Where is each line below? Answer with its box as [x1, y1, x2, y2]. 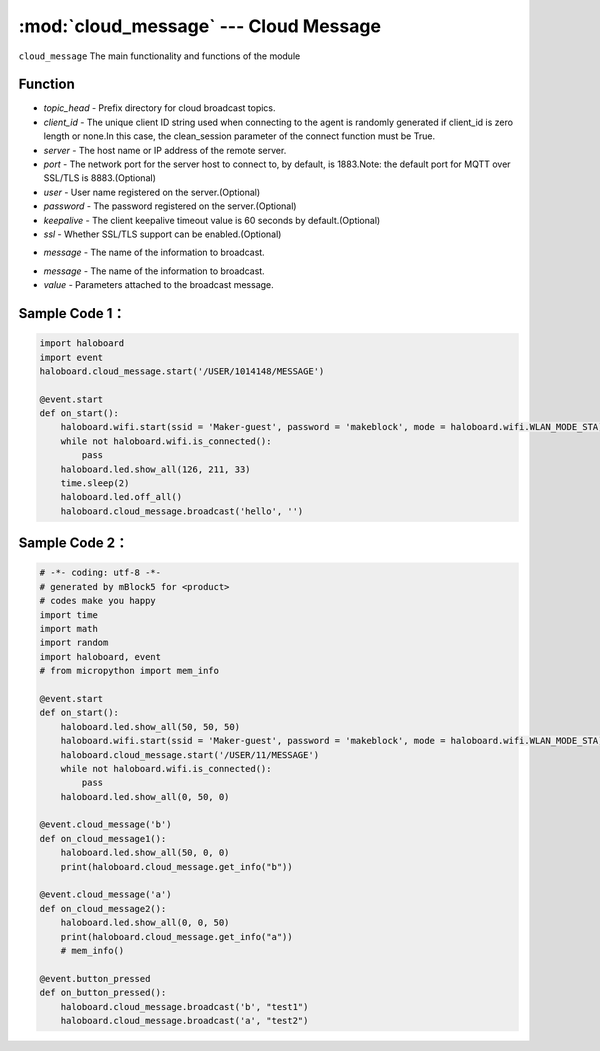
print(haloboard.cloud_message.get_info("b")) [60, 861, 294, 872]
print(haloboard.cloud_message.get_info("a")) [60, 931, 294, 942]
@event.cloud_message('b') [39, 819, 172, 830]
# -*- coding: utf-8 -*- [39, 567, 162, 579]
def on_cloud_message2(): [39, 903, 167, 914]
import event [39, 351, 104, 363]
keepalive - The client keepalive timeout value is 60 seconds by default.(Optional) [43, 214, 381, 226]
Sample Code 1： [18, 305, 126, 322]
